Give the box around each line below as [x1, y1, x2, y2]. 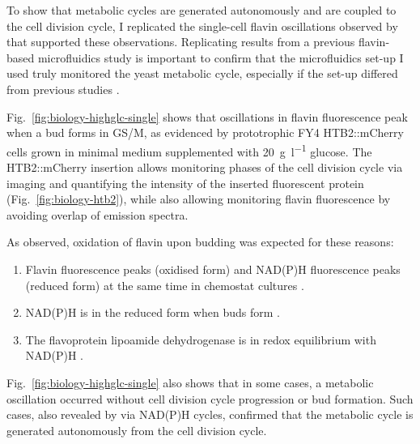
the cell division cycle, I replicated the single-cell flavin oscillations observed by [6, 17, 398, 34]
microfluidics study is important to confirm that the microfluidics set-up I [37, 49, 404, 66]
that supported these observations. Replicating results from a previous [6, 33, 355, 50]
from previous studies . [6, 80, 120, 97]
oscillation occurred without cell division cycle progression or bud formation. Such [6, 390, 414, 407]
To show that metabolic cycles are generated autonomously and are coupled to [6, 2, 397, 18]
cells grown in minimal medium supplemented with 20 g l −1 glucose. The [6, 140, 372, 160]
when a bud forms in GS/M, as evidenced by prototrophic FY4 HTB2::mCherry [6, 124, 404, 141]
